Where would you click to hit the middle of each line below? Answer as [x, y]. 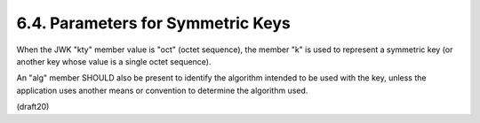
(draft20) [33, 107]
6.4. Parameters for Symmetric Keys [153, 23]
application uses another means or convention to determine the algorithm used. [162, 90]
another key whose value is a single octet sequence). [114, 61]
